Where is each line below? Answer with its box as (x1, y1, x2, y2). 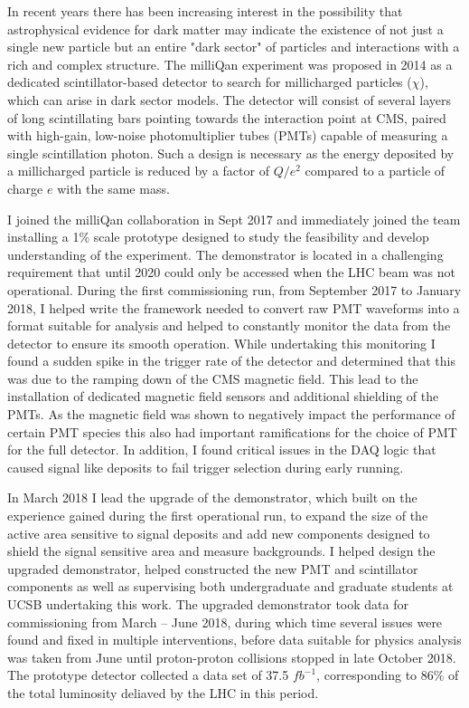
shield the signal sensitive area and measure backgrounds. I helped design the (7, 541, 436, 560)
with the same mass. (57, 178, 170, 197)
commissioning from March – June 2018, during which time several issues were (7, 612, 443, 631)
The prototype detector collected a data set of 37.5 (7, 665, 289, 684)
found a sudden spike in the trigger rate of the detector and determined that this (7, 351, 455, 370)
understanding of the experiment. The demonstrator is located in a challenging (7, 244, 444, 263)
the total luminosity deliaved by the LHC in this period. (7, 683, 319, 702)
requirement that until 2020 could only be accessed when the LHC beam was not (7, 263, 455, 282)
